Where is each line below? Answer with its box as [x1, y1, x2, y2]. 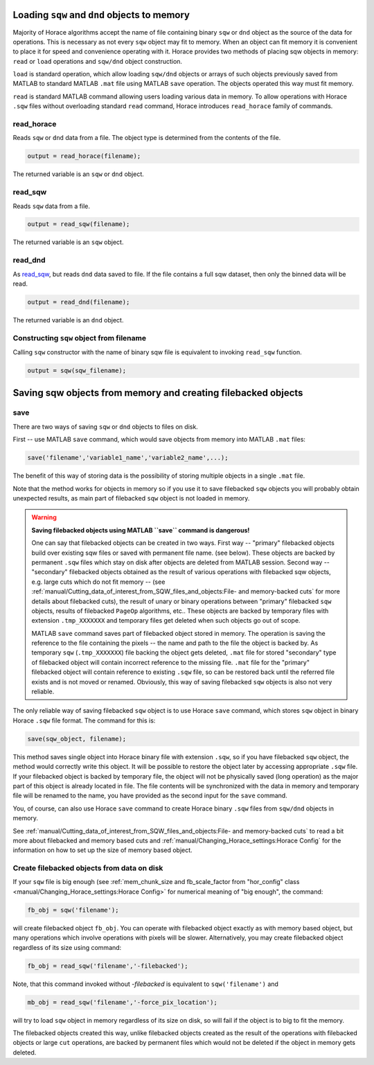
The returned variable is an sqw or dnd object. [12, 170, 145, 178]
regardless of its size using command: [12, 943, 122, 951]
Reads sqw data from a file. [12, 202, 90, 210]
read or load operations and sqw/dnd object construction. [12, 57, 183, 65]
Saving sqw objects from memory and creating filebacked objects [12, 387, 303, 399]
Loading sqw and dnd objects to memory [12, 9, 190, 21]
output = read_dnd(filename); [27, 298, 130, 306]
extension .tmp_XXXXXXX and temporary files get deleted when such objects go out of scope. [31, 616, 301, 625]
